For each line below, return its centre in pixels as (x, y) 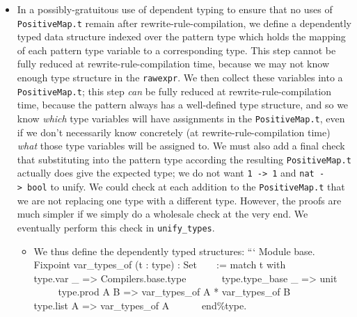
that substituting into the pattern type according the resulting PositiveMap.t (184, 159)
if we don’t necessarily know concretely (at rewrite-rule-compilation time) (174, 132)
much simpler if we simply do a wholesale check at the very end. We (162, 214)
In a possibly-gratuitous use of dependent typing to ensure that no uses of (175, 9)
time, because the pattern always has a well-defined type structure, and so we (183, 105)
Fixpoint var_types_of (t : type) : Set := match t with (160, 265)
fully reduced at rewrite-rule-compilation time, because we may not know (173, 64)
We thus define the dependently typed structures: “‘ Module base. (174, 251)
